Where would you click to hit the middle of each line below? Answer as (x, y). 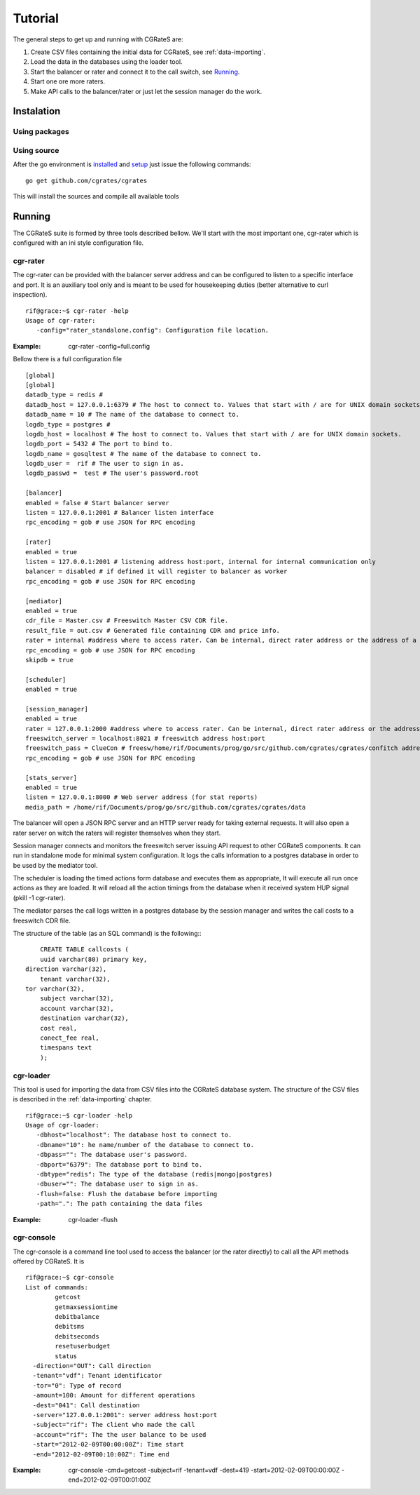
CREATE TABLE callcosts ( (84, 950)
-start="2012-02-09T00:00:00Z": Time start (108, 1444)
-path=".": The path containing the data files (119, 1204)
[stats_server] (51, 778)
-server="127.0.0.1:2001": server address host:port (125, 1415)
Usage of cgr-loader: (62, 1125)
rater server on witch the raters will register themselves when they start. (117, 833)
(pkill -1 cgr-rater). (39, 897)
